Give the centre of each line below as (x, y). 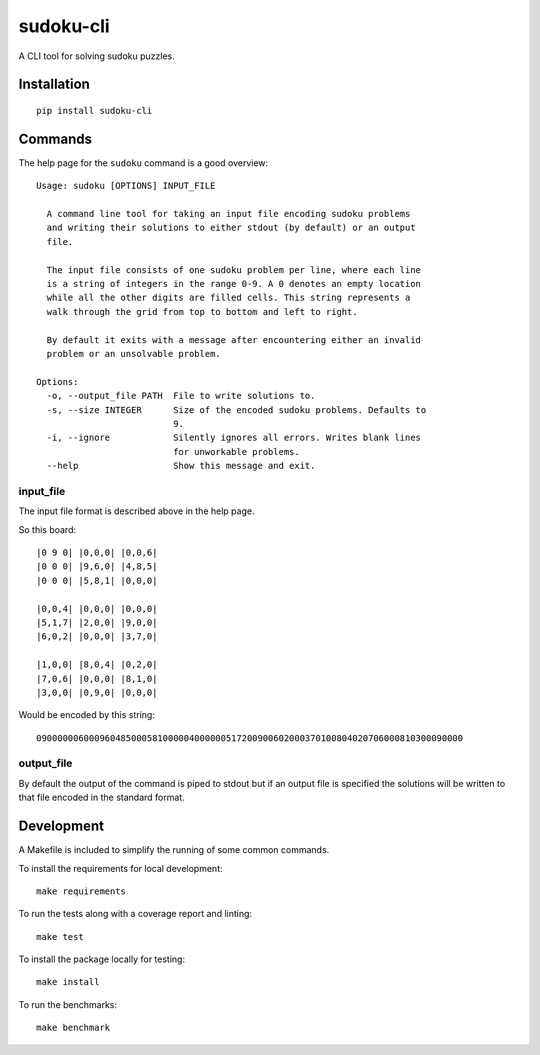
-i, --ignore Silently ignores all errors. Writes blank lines (234, 438)
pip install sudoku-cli (94, 110)
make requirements (81, 891)
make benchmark (73, 1028)
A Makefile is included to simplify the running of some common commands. (174, 850)
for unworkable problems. (236, 451)
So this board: (47, 529)
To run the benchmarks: (67, 1004)
